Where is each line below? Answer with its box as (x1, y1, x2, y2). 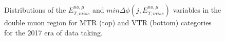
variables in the (173, 5, 221, 15)
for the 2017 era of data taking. (4, 27, 103, 37)
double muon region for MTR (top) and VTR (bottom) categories (4, 17, 212, 27)
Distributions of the (4, 5, 66, 15)
